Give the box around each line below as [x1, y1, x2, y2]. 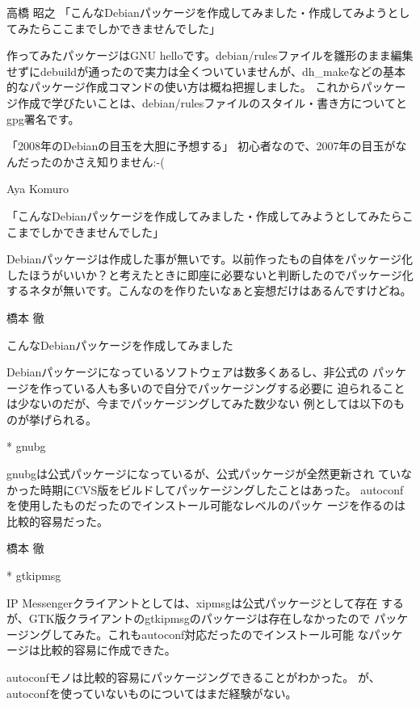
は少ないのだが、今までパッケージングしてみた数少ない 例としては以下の [6, 395, 393, 412]
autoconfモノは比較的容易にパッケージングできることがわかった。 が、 [6, 669, 380, 685]
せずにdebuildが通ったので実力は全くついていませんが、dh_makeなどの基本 [6, 62, 405, 79]
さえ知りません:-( [73, 153, 165, 170]
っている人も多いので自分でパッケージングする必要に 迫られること [51, 379, 405, 396]
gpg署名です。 [6, 110, 80, 127]
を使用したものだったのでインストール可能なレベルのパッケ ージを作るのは [6, 497, 406, 514]
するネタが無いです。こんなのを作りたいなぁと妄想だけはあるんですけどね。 [6, 282, 412, 299]
